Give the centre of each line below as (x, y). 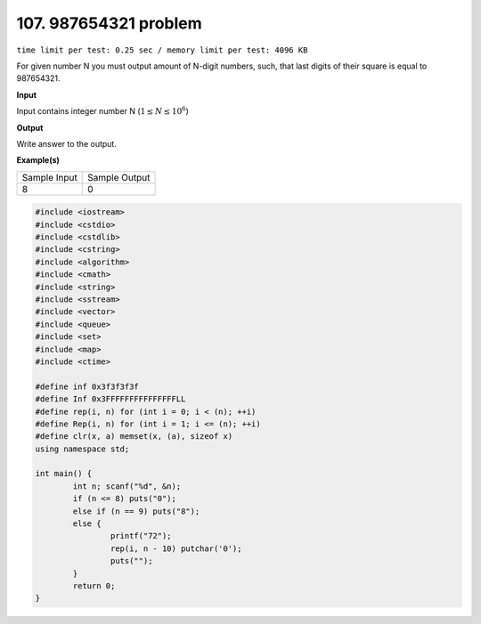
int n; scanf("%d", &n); (127, 486)
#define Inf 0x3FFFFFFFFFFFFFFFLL (110, 399)
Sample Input (49, 177)
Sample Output (119, 177)
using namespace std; (82, 449)
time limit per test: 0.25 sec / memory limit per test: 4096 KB (162, 50)
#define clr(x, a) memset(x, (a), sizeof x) (134, 437)
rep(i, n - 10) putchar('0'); (176, 548)
